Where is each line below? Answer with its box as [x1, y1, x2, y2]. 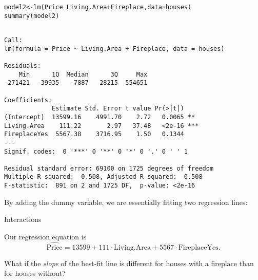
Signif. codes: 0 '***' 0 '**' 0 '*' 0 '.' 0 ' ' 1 [4, 147, 188, 155]
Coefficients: [4, 96, 52, 104]
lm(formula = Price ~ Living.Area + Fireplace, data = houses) [4, 45, 225, 52]
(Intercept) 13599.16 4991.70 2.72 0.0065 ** [4, 113, 195, 121]
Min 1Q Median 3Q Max [18, 70, 148, 78]
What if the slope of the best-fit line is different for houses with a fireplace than [4, 257, 254, 268]
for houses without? [4, 268, 66, 278]
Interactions [4, 214, 42, 225]
